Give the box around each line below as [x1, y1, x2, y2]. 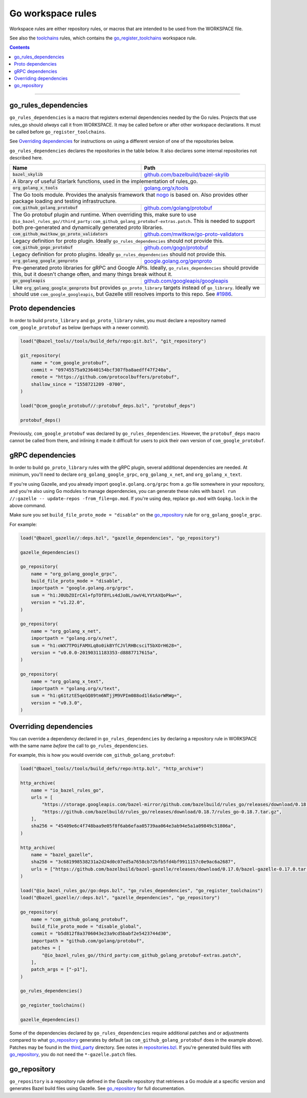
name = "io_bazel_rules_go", [31, 787, 104, 793]
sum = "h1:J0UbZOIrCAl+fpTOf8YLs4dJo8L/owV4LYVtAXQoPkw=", [31, 592, 183, 598]
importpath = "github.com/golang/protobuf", [31, 938, 145, 944]
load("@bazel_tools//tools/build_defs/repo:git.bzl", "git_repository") [20, 338, 207, 344]
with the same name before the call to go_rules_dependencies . [9, 742, 148, 749]
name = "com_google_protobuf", [31, 360, 109, 366]
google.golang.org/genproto [144, 257, 212, 264]
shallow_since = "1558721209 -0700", [31, 381, 126, 387]
